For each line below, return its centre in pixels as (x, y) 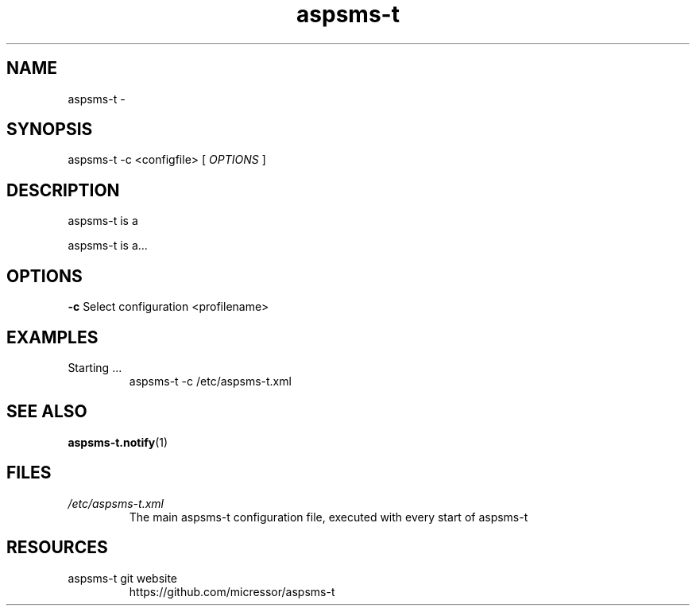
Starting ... (95, 367)
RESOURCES (57, 548)
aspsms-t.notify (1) (118, 442)
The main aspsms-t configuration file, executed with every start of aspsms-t (329, 517)
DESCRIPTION (63, 190)
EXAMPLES (52, 337)
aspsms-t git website (123, 578)
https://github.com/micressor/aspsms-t (232, 591)
